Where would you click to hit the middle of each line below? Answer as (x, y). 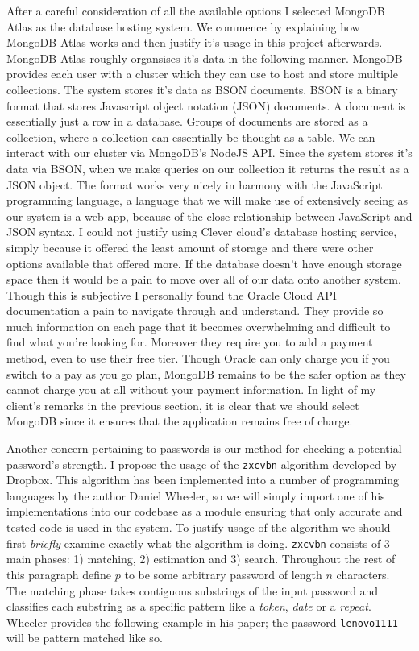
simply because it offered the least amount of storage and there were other (190, 247)
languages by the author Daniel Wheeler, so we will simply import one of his (196, 495)
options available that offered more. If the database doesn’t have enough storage (204, 263)
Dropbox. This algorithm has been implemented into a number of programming (203, 480)
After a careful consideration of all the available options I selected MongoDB (196, 10)
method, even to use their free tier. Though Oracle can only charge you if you (198, 358)
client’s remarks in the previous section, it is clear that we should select (183, 405)
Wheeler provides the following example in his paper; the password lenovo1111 (202, 622)
